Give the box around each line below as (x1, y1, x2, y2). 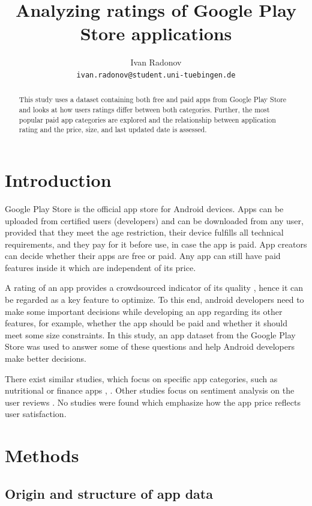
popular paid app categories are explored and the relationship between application (19, 114, 276, 124)
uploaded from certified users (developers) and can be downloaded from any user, (5, 214, 304, 227)
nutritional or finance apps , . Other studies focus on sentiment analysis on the (5, 384, 295, 397)
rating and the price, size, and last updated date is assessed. (19, 124, 207, 135)
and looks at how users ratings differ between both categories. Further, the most (19, 105, 270, 115)
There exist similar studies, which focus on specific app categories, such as (5, 372, 278, 385)
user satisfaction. (5, 407, 67, 420)
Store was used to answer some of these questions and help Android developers (5, 340, 295, 353)
